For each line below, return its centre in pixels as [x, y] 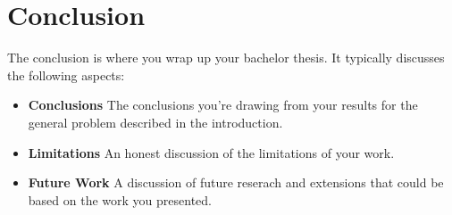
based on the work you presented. [120, 199]
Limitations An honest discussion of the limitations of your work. [211, 152]
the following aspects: [66, 74]
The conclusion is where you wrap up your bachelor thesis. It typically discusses [226, 58]
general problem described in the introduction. [155, 122]
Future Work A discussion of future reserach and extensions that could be [236, 182]
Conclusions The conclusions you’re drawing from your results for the [223, 105]
